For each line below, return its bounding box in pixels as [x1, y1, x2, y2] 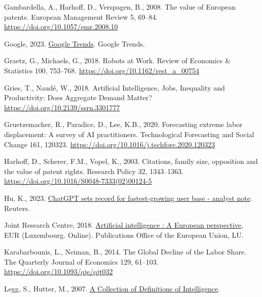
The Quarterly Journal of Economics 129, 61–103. [4, 256, 159, 267]
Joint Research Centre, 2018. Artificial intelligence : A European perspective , [4, 220, 243, 230]
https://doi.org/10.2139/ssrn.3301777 [4, 102, 120, 112]
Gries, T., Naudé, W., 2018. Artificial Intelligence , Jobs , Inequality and [4, 82, 225, 93]
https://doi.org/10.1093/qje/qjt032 [4, 266, 113, 277]
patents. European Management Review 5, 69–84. [4, 11, 158, 22]
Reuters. [4, 202, 30, 213]
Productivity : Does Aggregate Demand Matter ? [4, 92, 152, 103]
